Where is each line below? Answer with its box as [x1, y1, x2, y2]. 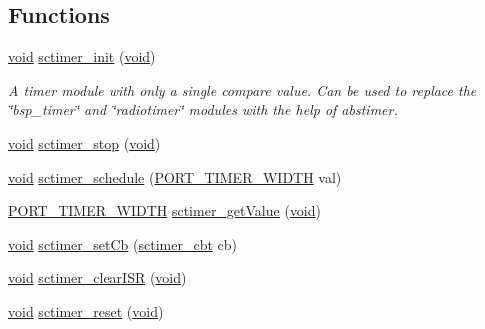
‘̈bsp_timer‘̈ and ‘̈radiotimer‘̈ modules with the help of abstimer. [8, 99, 398, 120]
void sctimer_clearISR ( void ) [8, 267, 187, 288]
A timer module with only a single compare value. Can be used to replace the [8, 79, 477, 100]
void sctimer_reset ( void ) [8, 300, 164, 321]
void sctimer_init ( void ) [8, 46, 156, 67]
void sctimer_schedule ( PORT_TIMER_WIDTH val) [8, 166, 342, 187]
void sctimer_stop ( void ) [8, 132, 161, 153]
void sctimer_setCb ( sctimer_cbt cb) [8, 233, 237, 254]
